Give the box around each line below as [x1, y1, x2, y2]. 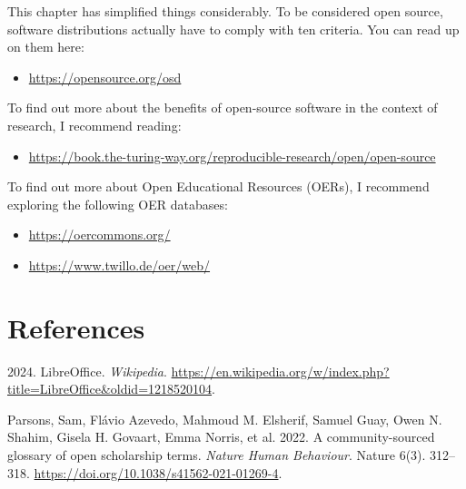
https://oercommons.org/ [28, 225, 171, 244]
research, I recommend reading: [7, 115, 182, 134]
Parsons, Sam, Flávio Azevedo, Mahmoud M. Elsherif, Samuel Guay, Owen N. [7, 409, 442, 428]
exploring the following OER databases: [7, 194, 228, 213]
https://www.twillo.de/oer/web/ [28, 255, 211, 274]
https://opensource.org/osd [28, 67, 182, 86]
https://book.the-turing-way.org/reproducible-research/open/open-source [28, 146, 436, 165]
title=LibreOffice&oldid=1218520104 [7, 379, 213, 398]
